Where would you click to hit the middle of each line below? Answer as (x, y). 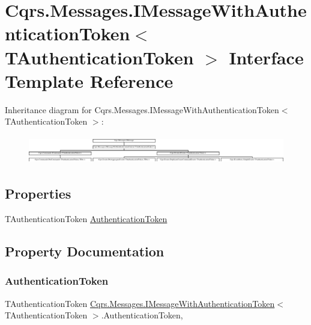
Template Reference (89, 80)
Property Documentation (85, 251)
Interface (266, 57)
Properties (38, 193)
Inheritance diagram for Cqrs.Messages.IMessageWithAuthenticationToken (142, 109)
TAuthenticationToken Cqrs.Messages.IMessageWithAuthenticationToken (140, 303)
